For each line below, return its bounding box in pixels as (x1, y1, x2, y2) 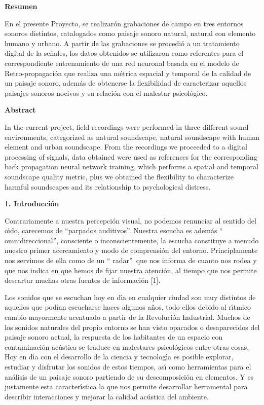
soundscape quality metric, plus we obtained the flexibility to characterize (5, 171, 234, 181)
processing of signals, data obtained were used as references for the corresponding (5, 151, 257, 162)
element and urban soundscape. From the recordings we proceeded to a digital (5, 141, 247, 152)
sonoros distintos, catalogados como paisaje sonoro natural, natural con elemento (5, 28, 256, 39)
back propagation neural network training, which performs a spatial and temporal (5, 161, 258, 172)
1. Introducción (5, 198, 59, 209)
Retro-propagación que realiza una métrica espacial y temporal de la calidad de (5, 67, 251, 78)
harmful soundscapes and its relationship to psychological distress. (5, 181, 211, 192)
